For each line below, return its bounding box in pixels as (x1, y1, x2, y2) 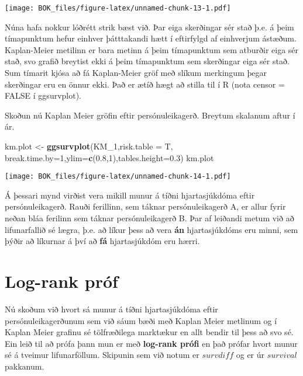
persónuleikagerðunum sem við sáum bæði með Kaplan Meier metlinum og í (5, 314, 277, 326)
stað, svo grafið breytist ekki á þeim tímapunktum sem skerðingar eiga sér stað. (5, 55, 290, 67)
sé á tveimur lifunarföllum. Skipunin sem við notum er (5, 349, 199, 361)
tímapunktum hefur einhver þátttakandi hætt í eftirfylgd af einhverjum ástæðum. (5, 32, 297, 44)
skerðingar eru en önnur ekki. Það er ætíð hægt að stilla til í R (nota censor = (5, 78, 285, 90)
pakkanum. (5, 360, 44, 372)
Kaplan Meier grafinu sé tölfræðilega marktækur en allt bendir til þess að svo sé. (5, 326, 294, 338)
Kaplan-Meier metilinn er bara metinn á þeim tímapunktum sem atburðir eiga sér (5, 43, 299, 55)
